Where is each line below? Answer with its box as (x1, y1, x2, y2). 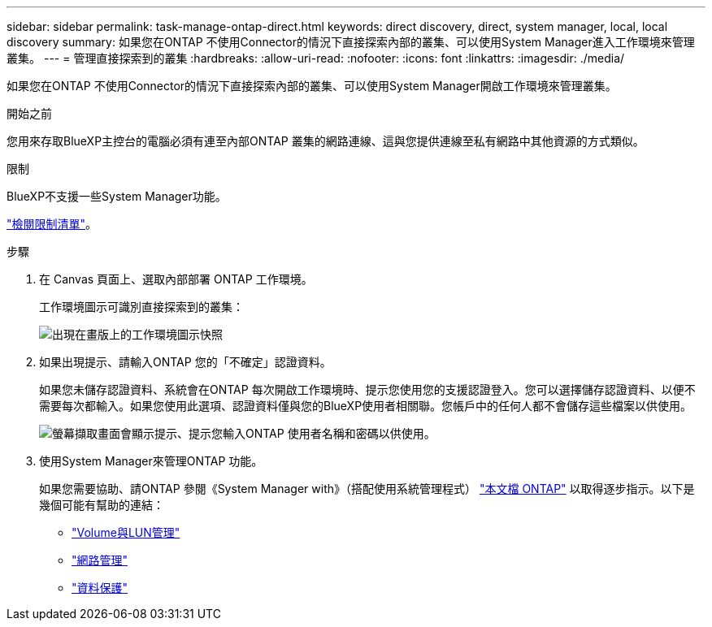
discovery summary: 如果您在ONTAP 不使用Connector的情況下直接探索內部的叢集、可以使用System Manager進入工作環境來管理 (7, 35, 695, 49)
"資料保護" (72, 581, 128, 595)
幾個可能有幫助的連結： (39, 498, 164, 512)
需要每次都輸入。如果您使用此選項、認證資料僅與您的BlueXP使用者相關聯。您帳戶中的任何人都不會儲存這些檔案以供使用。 (39, 399, 692, 413)
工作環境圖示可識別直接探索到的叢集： (39, 300, 244, 313)
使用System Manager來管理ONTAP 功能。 (39, 454, 263, 468)
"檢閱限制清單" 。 (7, 217, 98, 231)
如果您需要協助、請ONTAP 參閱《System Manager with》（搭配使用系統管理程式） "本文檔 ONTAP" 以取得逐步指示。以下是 (39, 482, 695, 495)
